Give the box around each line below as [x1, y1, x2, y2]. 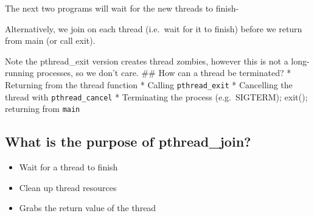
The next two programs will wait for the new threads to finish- [5, 2, 239, 14]
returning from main [5, 102, 80, 115]
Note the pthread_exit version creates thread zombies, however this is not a [5, 54, 288, 67]
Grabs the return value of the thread [19, 201, 156, 214]
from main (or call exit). [5, 34, 96, 47]
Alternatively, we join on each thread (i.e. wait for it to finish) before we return [5, 22, 302, 35]
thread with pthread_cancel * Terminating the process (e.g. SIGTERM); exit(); [5, 90, 308, 103]
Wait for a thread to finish [19, 161, 118, 173]
